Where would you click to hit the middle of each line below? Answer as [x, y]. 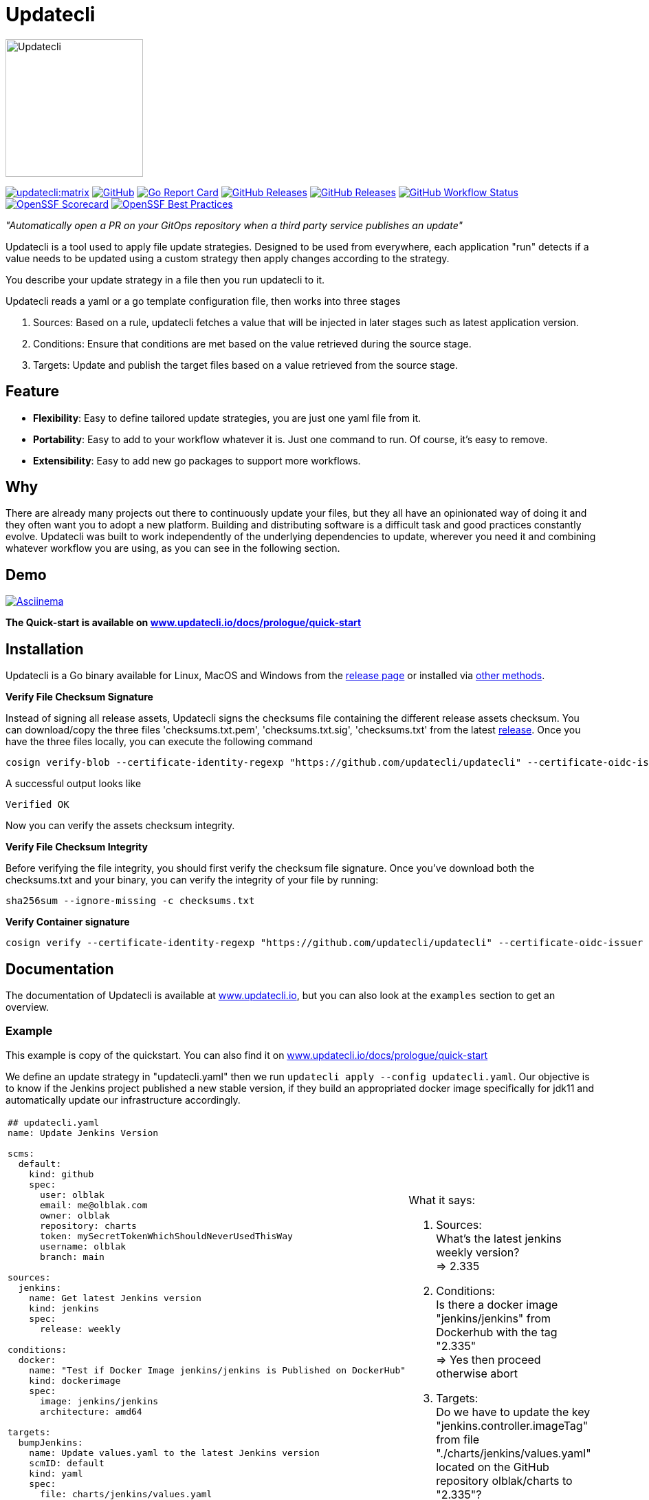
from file [458, 1440]
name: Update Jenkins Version [83, 1133]
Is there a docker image [497, 1305]
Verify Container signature [68, 922]
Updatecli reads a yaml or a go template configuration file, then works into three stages [203, 301]
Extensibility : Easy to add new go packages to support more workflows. [197, 460]
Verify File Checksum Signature [79, 697]
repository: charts [88, 1225]
